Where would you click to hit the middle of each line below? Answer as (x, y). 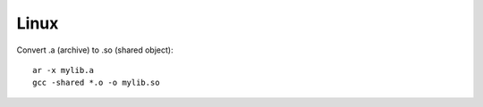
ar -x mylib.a (63, 70)
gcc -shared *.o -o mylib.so (96, 83)
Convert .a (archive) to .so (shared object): (95, 50)
